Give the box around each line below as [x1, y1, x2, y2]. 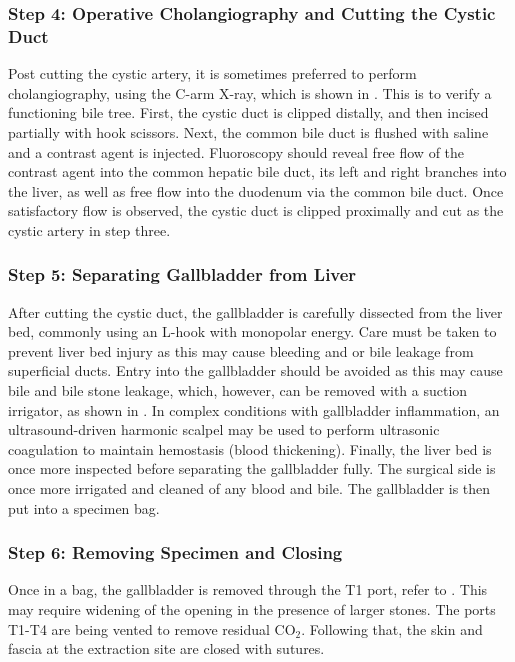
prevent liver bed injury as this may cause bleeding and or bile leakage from [8, 340, 474, 361]
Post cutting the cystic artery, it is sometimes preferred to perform [8, 63, 417, 84]
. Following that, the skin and [301, 618, 483, 639]
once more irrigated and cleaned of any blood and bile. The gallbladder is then [8, 478, 491, 499]
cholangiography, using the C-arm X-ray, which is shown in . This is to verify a [8, 82, 492, 103]
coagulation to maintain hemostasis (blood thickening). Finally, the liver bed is [8, 438, 492, 459]
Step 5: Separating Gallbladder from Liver [8, 262, 357, 287]
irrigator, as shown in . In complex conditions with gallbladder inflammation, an [8, 399, 500, 420]
